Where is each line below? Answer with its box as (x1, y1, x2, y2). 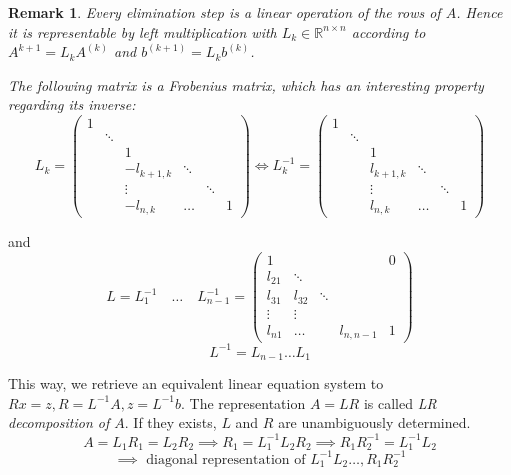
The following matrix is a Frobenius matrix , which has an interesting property (8, 74, 484, 95)
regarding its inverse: (8, 94, 136, 115)
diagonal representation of (146, 452, 306, 467)
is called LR (363, 392, 437, 413)
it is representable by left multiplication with (8, 21, 277, 42)
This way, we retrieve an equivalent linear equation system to (8, 373, 384, 394)
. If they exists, (124, 412, 217, 433)
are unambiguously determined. (278, 412, 471, 433)
